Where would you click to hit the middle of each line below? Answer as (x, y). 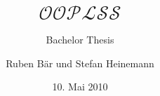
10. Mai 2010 (80, 87)
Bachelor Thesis (80, 39)
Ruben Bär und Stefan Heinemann (80, 63)
